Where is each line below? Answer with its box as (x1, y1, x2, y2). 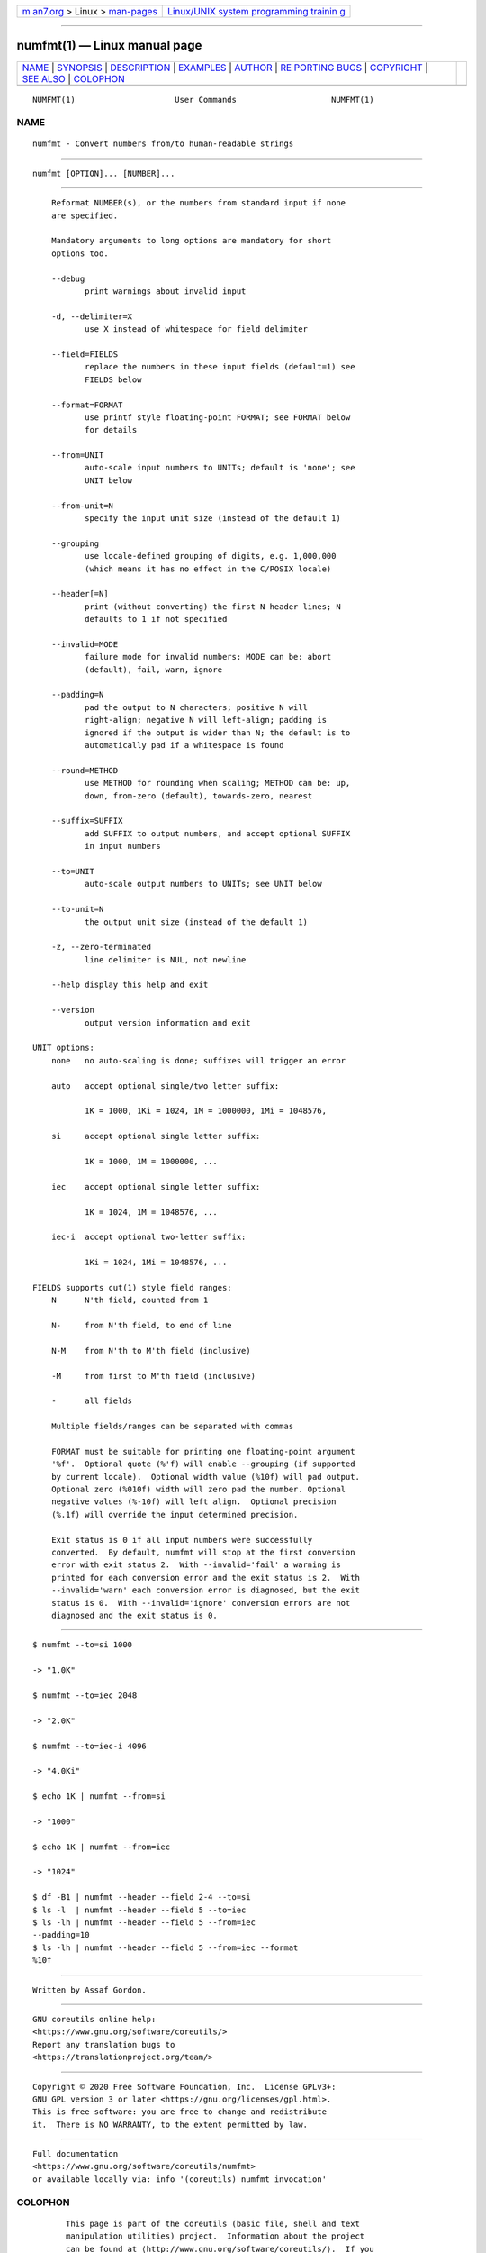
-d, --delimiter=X (50, 311, 133, 322)
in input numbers (84, 841, 161, 852)
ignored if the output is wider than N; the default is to (84, 727, 351, 738)
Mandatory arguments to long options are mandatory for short (50, 235, 332, 246)
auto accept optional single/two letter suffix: (50, 1081, 280, 1090)
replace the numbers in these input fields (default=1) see (84, 361, 355, 372)
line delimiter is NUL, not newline (84, 954, 247, 964)
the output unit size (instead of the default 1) (84, 917, 308, 927)
